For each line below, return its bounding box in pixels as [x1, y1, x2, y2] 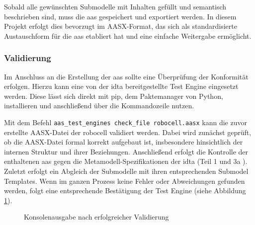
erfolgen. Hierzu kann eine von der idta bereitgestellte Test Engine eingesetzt [4, 81, 239, 91]
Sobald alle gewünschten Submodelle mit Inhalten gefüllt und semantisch [4, 1, 227, 11]
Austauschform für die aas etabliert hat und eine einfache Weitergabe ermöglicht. [4, 30, 252, 41]
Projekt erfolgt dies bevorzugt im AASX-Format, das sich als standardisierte [4, 21, 237, 31]
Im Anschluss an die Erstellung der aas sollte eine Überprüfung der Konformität [4, 71, 249, 81]
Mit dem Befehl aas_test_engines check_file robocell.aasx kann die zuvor [4, 117, 247, 127]
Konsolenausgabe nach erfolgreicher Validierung [24, 212, 169, 222]
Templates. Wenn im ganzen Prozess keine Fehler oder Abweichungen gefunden [4, 175, 245, 186]
